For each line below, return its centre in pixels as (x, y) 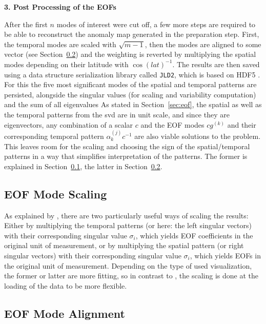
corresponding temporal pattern (54, 136)
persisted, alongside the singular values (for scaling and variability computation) (130, 94)
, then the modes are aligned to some (203, 44)
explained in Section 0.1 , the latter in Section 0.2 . (83, 166)
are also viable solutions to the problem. (198, 136)
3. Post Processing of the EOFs (60, 7)
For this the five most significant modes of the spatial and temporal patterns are (130, 84)
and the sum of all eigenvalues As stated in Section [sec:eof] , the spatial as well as (133, 104)
